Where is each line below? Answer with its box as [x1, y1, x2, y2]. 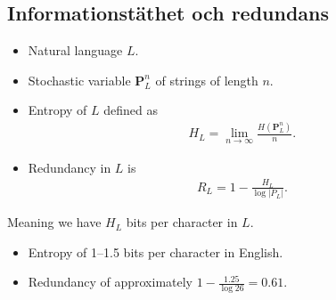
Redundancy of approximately [28, 272, 193, 291]
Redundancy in [28, 158, 111, 176]
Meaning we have [7, 213, 102, 231]
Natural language [28, 41, 123, 60]
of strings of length [155, 70, 258, 89]
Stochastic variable [28, 70, 131, 89]
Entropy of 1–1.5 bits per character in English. [28, 242, 283, 261]
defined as [103, 101, 159, 119]
